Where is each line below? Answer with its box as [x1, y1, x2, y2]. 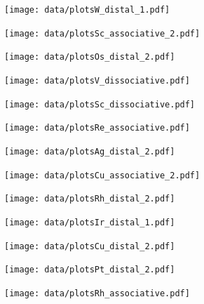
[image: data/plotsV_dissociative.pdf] [4, 75, 190, 86]
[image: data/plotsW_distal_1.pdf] [4, 5, 170, 15]
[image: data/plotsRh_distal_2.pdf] [4, 194, 175, 204]
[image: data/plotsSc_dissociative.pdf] [4, 99, 196, 110]
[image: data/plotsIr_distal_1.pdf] [4, 217, 175, 227]
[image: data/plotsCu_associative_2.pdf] [4, 170, 200, 180]
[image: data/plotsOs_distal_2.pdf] [4, 52, 175, 62]
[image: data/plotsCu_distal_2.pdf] [4, 241, 175, 251]
